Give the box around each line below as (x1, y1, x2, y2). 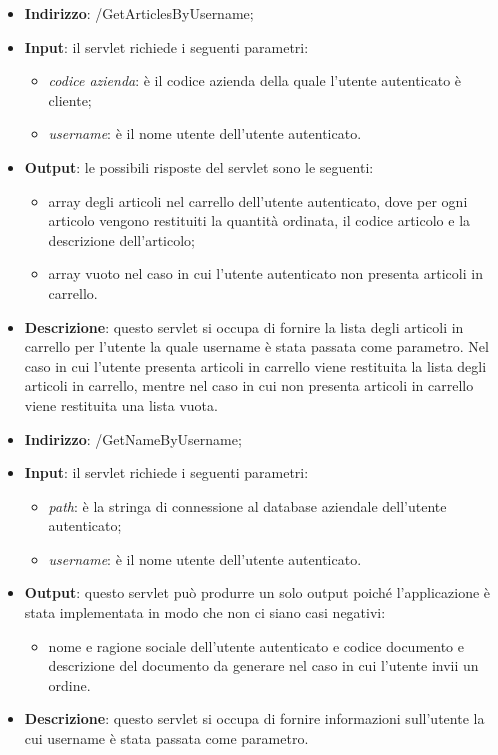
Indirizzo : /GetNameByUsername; (24, 428, 242, 449)
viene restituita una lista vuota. (24, 394, 218, 415)
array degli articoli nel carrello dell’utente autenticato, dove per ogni (48, 190, 468, 211)
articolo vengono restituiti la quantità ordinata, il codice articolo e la (48, 210, 471, 231)
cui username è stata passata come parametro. (24, 728, 309, 749)
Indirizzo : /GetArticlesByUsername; (24, 3, 254, 23)
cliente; (48, 89, 92, 110)
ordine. (48, 674, 91, 695)
